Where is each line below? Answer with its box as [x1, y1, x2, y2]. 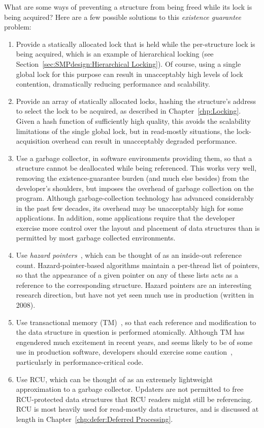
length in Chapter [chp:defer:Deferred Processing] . [16, 413, 173, 424]
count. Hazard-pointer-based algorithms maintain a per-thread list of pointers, [16, 259, 260, 270]
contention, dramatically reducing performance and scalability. [16, 78, 210, 89]
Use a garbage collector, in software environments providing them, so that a [16, 152, 252, 163]
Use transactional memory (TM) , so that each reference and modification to [16, 316, 256, 327]
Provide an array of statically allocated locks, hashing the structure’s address [16, 95, 256, 106]
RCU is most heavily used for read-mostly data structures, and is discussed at [16, 404, 259, 414]
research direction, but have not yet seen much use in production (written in [16, 289, 254, 300]
